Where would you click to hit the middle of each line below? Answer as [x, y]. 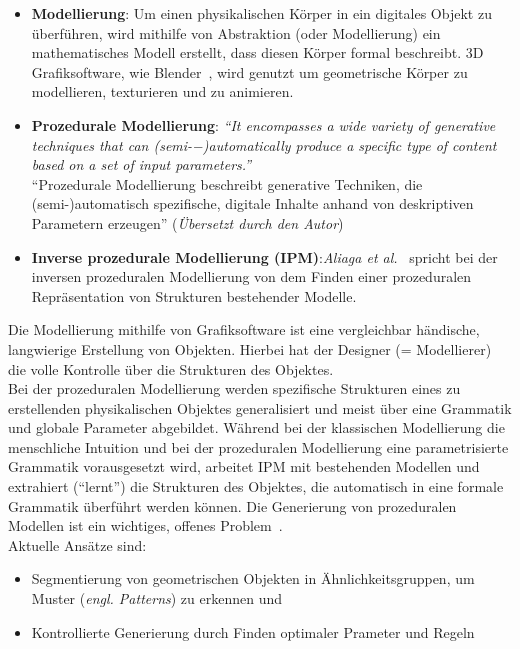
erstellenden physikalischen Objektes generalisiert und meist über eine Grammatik [260, 407]
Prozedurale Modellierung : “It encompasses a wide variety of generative [263, 124]
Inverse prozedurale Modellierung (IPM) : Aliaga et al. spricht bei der [264, 256]
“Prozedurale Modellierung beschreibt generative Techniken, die [227, 183]
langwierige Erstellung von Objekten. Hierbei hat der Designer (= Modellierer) [250, 348]
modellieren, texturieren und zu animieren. [162, 91]
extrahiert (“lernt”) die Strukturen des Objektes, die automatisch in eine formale [256, 486]
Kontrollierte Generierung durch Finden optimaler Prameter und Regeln [253, 631]
